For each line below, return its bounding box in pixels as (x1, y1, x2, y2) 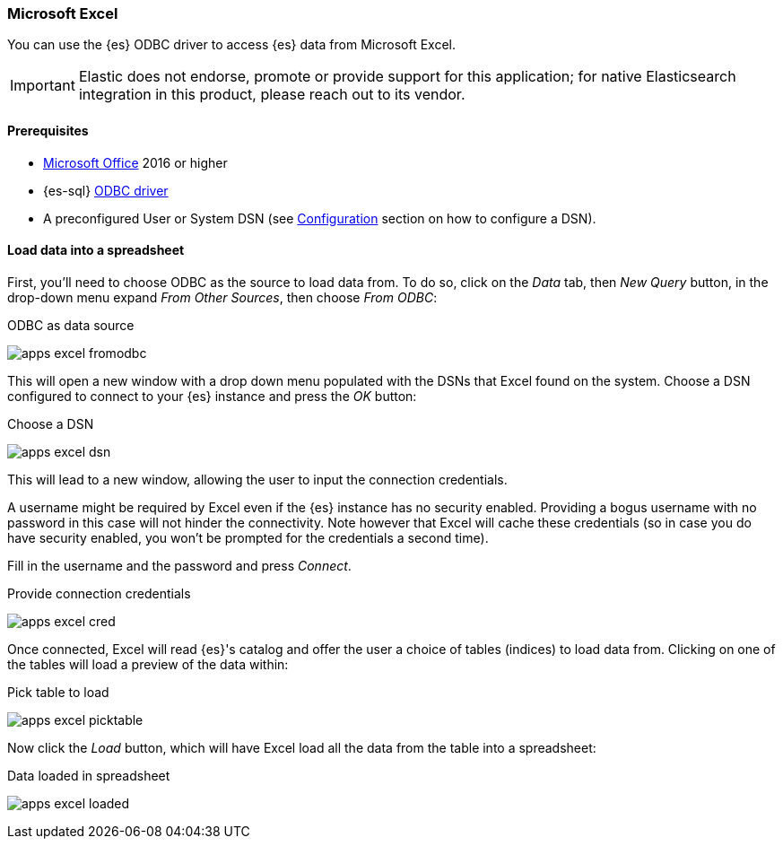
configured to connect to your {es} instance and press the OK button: (7, 388, 417, 404)
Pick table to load (7, 684, 109, 700)
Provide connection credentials (7, 585, 191, 601)
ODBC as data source (7, 317, 135, 333)
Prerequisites (7, 122, 89, 138)
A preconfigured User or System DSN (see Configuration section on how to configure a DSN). (43, 210, 596, 226)
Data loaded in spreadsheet (7, 767, 170, 783)
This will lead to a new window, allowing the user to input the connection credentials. (7, 471, 508, 487)
